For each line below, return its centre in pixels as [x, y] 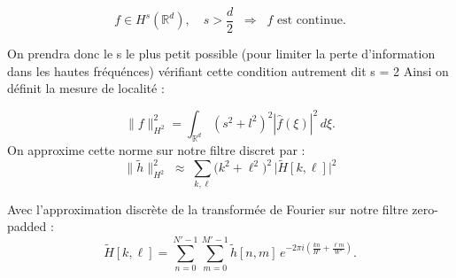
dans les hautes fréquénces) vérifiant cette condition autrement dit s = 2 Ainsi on [228, 70]
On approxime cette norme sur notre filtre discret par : [156, 149]
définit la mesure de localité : [86, 88]
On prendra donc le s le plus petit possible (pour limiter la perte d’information [221, 54]
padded [27, 226]
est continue [310, 21]
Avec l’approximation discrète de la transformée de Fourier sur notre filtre [208, 208]
